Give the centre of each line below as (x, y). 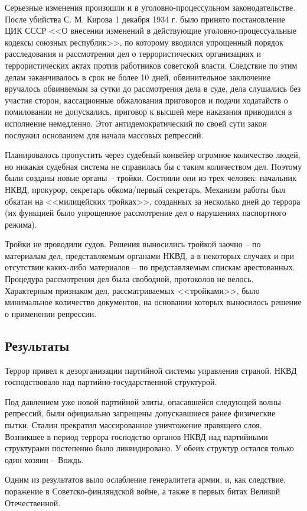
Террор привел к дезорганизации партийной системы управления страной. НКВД (151, 370)
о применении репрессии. (51, 313)
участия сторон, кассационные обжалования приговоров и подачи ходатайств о (146, 100)
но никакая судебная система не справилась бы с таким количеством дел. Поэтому (153, 166)
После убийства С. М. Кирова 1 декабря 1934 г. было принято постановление (145, 19)
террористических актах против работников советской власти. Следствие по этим (151, 65)
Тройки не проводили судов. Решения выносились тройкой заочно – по (133, 244)
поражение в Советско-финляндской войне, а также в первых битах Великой (143, 491)
